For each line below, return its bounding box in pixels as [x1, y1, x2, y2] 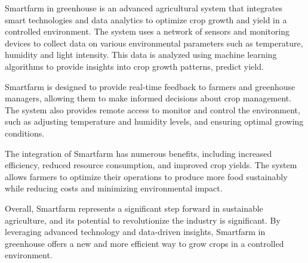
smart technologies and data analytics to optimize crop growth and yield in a [5, 13, 287, 26]
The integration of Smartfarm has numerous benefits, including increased [5, 147, 272, 159]
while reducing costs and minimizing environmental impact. [5, 182, 223, 194]
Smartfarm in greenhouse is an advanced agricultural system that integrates [5, 2, 282, 14]
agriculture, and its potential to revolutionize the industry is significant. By [5, 214, 281, 226]
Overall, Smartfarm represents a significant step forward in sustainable [5, 202, 263, 214]
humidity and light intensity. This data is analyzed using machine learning [5, 48, 277, 61]
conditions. [5, 126, 45, 139]
